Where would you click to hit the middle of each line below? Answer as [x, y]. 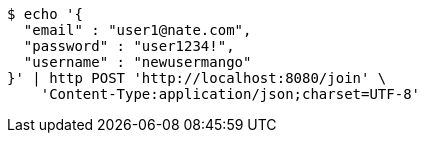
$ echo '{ [45, 14]
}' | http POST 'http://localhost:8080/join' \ [197, 78]
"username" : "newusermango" [137, 62]
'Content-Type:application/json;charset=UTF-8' [230, 94]
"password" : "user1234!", [129, 46]
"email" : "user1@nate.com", [137, 30]
